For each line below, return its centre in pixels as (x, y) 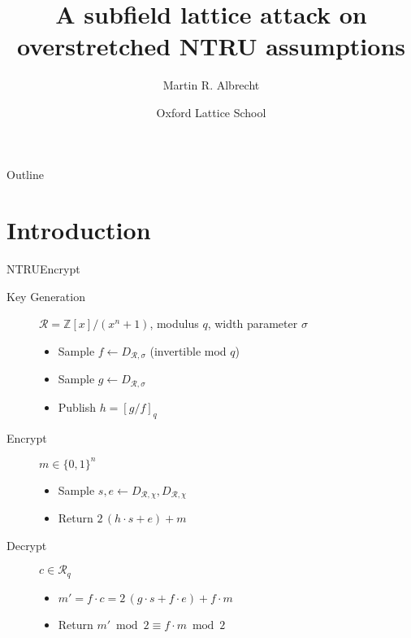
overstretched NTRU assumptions (211, 46)
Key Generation (46, 296)
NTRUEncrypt (43, 269)
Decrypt (27, 545)
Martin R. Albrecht (211, 85)
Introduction (79, 230)
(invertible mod (188, 351)
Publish (77, 406)
